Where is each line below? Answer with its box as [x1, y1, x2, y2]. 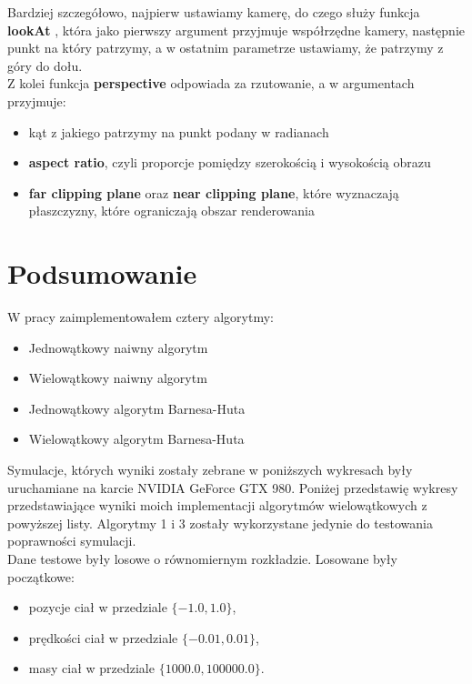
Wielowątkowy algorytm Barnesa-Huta [28, 429, 245, 448]
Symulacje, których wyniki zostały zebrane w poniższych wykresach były [7, 460, 413, 479]
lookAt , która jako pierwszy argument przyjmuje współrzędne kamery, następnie [7, 20, 466, 39]
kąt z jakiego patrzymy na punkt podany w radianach [28, 122, 329, 141]
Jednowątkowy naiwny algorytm [28, 337, 208, 357]
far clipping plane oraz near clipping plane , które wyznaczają [28, 183, 399, 202]
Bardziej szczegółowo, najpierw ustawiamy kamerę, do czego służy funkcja [7, 3, 420, 21]
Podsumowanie [7, 255, 197, 292]
